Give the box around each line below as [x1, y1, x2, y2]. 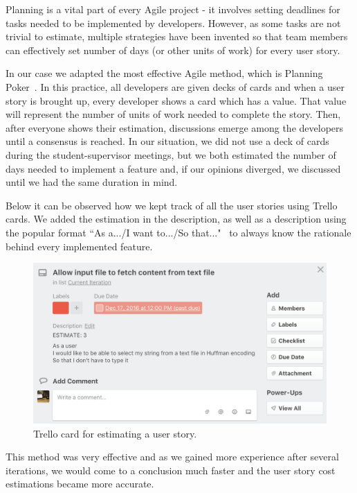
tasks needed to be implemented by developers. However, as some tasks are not [6, 15, 341, 30]
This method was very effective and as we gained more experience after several [6, 449, 339, 464]
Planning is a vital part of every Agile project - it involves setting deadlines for [6, 2, 340, 16]
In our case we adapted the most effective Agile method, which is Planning [6, 66, 323, 80]
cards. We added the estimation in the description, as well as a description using [6, 211, 347, 226]
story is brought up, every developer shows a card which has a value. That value [6, 93, 347, 107]
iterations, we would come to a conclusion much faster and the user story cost [6, 462, 336, 477]
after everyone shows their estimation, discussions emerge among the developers [6, 120, 344, 135]
